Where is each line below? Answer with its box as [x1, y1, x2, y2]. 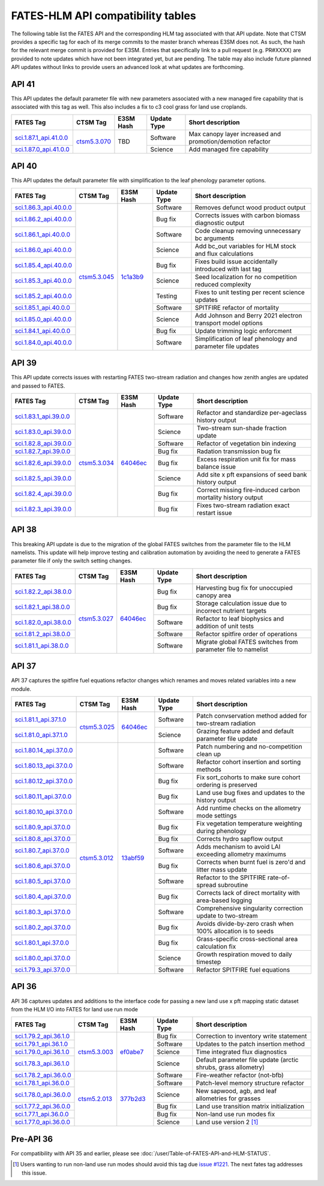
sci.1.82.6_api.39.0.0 [14, 459, 71, 467]
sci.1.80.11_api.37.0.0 [14, 792, 72, 801]
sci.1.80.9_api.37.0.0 [14, 823, 71, 831]
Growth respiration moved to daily [196, 950, 292, 959]
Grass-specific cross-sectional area [196, 935, 298, 943]
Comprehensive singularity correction [196, 904, 303, 912]
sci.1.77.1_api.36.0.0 [14, 1110, 69, 1119]
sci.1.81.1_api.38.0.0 [14, 641, 69, 649]
